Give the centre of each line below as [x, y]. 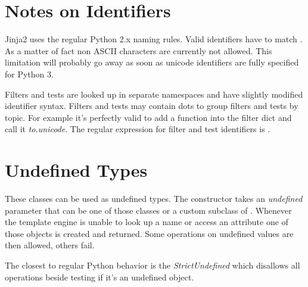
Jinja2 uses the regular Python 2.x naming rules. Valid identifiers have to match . [154, 39]
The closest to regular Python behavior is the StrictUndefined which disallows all [153, 265]
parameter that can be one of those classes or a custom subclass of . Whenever [148, 210]
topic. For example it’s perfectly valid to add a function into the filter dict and [148, 117]
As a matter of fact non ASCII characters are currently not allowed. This [139, 50]
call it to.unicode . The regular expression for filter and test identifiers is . [138, 129]
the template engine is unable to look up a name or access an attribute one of [147, 222]
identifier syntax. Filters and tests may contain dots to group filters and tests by [152, 106]
